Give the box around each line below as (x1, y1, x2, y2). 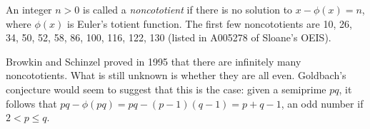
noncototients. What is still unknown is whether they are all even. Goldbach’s (6, 68, 346, 83)
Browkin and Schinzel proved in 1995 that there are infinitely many (6, 53, 301, 68)
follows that (6, 96, 57, 110)
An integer (6, 2, 52, 16)
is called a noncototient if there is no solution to (82, 2, 293, 16)
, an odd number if (281, 96, 364, 110)
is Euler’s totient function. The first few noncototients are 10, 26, (66, 16, 352, 31)
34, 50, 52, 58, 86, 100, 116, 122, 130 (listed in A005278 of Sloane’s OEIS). (6, 30, 331, 45)
